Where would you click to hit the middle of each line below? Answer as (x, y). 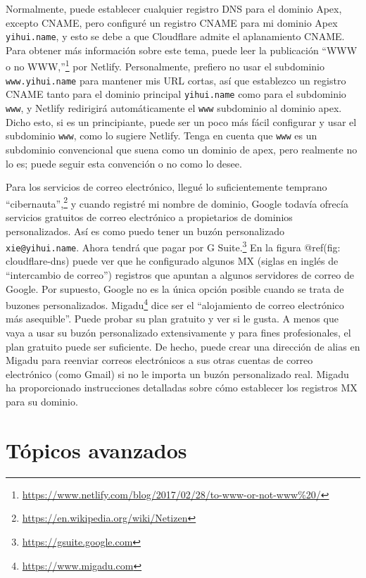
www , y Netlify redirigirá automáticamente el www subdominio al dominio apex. (174, 108)
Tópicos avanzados (96, 450)
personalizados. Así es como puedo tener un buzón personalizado (145, 231)
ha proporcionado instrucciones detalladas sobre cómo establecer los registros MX (182, 388)
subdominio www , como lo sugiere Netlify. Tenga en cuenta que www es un (162, 136)
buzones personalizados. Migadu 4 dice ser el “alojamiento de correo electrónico (175, 304)
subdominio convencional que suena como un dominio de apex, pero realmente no (182, 149)
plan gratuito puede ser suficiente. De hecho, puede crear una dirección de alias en (183, 346)
